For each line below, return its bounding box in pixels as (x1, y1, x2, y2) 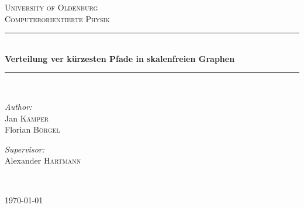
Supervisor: (5, 143, 44, 155)
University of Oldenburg (5, 1, 98, 13)
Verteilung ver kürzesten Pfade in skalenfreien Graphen (5, 52, 235, 64)
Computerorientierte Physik (5, 12, 110, 25)
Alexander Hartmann (5, 154, 81, 167)
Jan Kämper (5, 112, 49, 124)
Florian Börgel (5, 123, 60, 136)
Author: (5, 100, 32, 112)
